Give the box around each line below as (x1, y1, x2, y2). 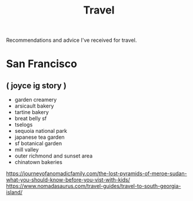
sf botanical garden (14, 140, 62, 147)
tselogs (14, 121, 33, 128)
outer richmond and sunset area (14, 152, 93, 159)
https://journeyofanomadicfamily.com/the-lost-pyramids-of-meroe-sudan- (6, 170, 187, 177)
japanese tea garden (14, 133, 65, 141)
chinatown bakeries (14, 159, 63, 166)
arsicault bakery (14, 102, 54, 109)
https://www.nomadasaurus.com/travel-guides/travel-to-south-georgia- (6, 183, 181, 190)
